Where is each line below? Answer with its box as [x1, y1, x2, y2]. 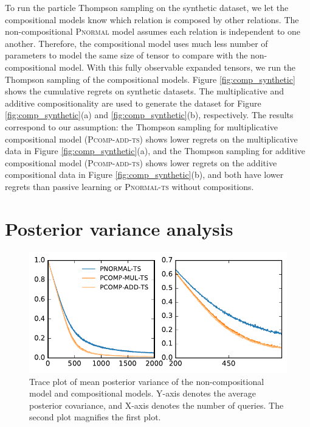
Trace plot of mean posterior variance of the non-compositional [29, 375, 264, 387]
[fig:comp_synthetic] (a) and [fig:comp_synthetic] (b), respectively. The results [5, 108, 294, 121]
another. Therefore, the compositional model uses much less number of [5, 37, 268, 49]
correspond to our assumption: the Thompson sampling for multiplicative [5, 120, 278, 133]
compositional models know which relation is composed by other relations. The [5, 13, 299, 26]
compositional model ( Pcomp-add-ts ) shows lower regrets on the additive [5, 156, 277, 169]
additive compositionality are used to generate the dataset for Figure [5, 96, 261, 109]
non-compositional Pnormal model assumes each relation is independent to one [5, 25, 301, 38]
